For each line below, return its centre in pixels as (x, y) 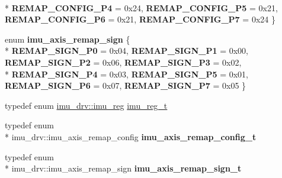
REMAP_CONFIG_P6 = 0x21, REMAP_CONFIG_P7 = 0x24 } (140, 19)
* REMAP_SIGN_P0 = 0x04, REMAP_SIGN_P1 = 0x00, (126, 51)
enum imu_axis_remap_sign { (68, 39)
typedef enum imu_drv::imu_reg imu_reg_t (86, 105)
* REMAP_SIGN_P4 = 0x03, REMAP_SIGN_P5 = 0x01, (126, 74)
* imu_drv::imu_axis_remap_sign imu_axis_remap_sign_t (123, 168)
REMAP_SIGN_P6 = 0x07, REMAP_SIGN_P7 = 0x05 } (126, 85)
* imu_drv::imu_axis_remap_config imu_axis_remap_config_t (131, 136)
